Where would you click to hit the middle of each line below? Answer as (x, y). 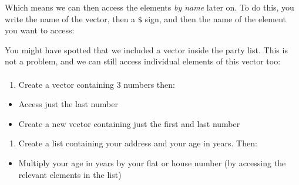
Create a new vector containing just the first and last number (129, 123)
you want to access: (40, 30)
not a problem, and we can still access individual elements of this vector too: (143, 61)
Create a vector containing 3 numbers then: (97, 84)
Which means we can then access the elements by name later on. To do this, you (149, 7)
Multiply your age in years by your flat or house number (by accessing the (152, 163)
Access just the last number (68, 104)
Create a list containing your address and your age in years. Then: (138, 143)
